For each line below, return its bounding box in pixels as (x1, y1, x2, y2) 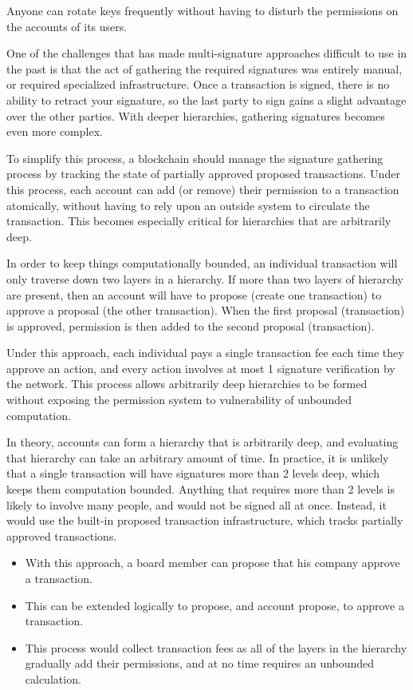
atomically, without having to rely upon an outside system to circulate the (6, 196, 370, 213)
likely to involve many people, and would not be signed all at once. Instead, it (6, 496, 387, 513)
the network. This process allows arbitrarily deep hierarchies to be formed (6, 375, 368, 392)
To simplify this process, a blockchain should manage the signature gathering (6, 149, 383, 166)
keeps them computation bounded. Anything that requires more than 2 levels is (6, 481, 395, 498)
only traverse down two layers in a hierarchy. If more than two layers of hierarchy (6, 270, 403, 287)
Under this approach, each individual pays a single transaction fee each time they (6, 344, 404, 361)
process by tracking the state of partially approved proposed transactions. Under (6, 165, 400, 182)
